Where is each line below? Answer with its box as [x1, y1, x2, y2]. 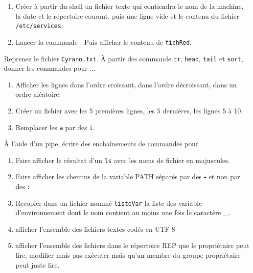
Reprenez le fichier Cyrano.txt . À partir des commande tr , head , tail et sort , [4, 53, 243, 63]
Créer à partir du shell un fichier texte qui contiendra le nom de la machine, [15, 1, 244, 11]
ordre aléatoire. [15, 89, 61, 99]
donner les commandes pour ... [4, 63, 96, 73]
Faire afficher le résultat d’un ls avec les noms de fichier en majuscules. [15, 155, 230, 165]
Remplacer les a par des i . [15, 122, 95, 132]
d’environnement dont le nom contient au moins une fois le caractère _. [15, 207, 230, 218]
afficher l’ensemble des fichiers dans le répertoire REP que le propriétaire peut [15, 240, 250, 250]
